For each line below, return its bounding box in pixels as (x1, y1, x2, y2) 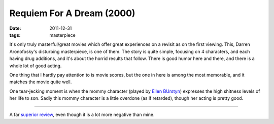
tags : (9, 32, 21, 38)
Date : (9, 25, 21, 31)
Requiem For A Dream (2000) (9, 8, 135, 19)
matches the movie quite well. (9, 79, 72, 85)
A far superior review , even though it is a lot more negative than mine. (9, 111, 155, 118)
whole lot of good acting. (9, 63, 62, 69)
